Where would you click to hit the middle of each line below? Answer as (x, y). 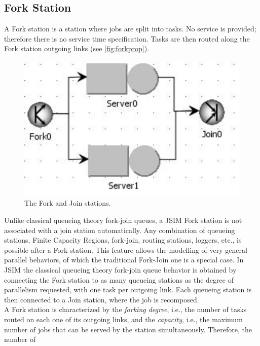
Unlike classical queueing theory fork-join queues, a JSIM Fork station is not (123, 220)
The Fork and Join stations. (68, 203)
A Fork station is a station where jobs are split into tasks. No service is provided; (130, 29)
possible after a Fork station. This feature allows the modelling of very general (126, 249)
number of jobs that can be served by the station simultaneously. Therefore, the (128, 329)
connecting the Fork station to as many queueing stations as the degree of (119, 279)
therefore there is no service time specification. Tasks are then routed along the (127, 38)
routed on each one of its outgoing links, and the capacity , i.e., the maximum (123, 319)
